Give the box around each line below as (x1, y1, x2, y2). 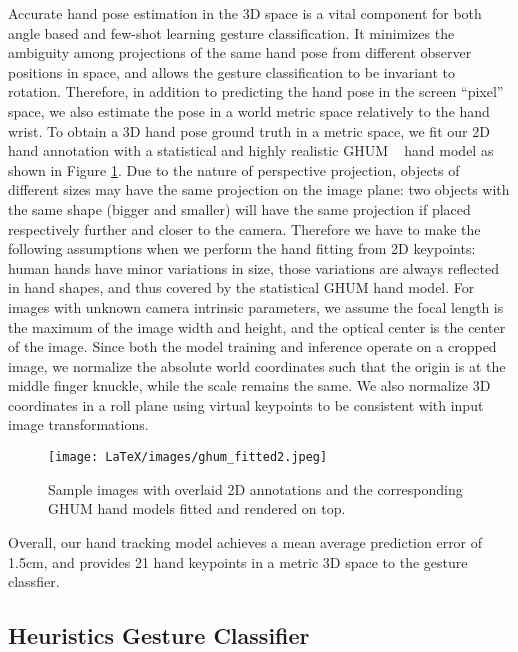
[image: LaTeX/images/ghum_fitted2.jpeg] (48, 450, 328, 465)
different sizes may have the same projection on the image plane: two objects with (8, 179, 510, 200)
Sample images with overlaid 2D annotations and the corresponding (48, 478, 463, 499)
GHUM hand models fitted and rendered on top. (48, 498, 346, 519)
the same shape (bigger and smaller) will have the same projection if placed (8, 198, 471, 219)
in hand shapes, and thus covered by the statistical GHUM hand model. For (8, 277, 475, 298)
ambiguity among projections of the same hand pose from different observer (8, 42, 472, 63)
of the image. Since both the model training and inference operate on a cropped (8, 336, 497, 357)
